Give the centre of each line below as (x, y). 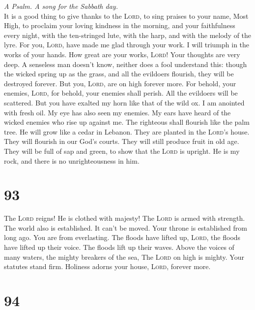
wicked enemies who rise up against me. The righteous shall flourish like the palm (127, 122)
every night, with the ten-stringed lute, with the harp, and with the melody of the (128, 35)
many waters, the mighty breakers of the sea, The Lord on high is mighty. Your (124, 257)
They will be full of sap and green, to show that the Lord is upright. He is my (122, 151)
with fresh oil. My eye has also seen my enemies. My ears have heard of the (117, 112)
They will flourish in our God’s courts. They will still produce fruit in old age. (122, 141)
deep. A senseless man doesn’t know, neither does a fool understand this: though (126, 64)
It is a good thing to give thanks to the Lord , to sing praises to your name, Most (126, 16)
